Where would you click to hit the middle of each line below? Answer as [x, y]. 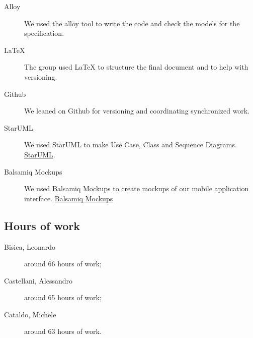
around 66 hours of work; [63, 264]
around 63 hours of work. [63, 331]
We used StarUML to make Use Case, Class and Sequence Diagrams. [131, 145]
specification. [44, 33]
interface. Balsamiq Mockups [69, 198]
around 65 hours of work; [63, 297]
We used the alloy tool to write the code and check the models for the [132, 23]
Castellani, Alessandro [38, 280]
